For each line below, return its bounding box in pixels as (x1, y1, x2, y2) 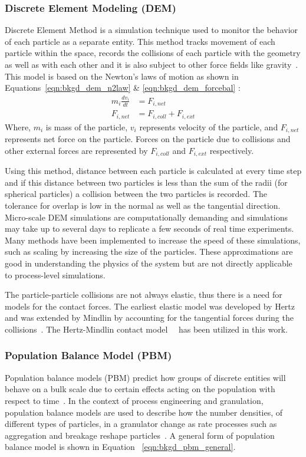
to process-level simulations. (5, 268, 106, 281)
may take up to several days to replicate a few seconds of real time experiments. (5, 222, 294, 235)
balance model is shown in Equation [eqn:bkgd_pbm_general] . (5, 440, 236, 453)
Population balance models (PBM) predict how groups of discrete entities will (5, 371, 286, 383)
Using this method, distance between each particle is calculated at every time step (5, 165, 302, 177)
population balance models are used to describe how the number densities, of (5, 406, 283, 418)
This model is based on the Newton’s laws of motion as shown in (5, 70, 239, 82)
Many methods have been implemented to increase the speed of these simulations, (5, 234, 301, 246)
